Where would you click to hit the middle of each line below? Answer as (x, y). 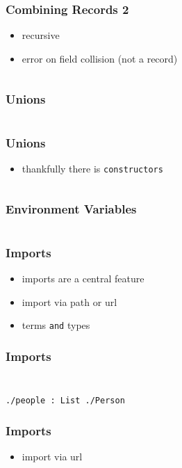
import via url (52, 456)
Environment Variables (71, 209)
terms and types (56, 325)
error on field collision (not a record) (100, 58)
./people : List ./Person (65, 401)
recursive (41, 35)
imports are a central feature (83, 278)
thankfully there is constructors (92, 168)
